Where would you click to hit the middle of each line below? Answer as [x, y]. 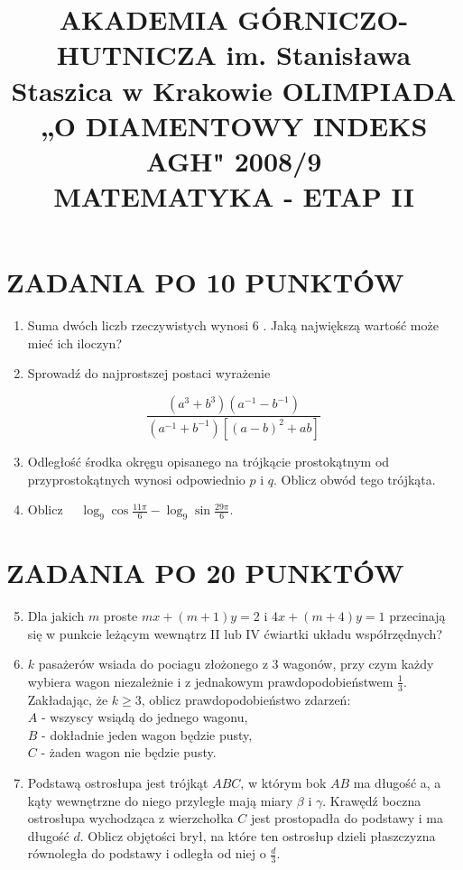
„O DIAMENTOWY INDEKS [234, 125]
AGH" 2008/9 [234, 160]
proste [120, 616]
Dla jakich [56, 616]
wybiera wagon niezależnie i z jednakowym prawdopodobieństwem [210, 681]
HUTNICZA [136, 55]
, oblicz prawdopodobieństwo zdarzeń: [246, 699]
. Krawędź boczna [372, 800]
